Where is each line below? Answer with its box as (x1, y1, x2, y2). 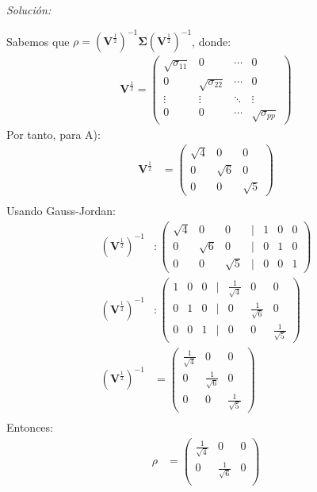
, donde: (192, 33, 231, 49)
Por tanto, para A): (6, 125, 101, 142)
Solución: (6, 2, 52, 17)
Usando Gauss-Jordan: (6, 202, 116, 219)
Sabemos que (6, 33, 70, 49)
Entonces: (6, 418, 53, 435)
